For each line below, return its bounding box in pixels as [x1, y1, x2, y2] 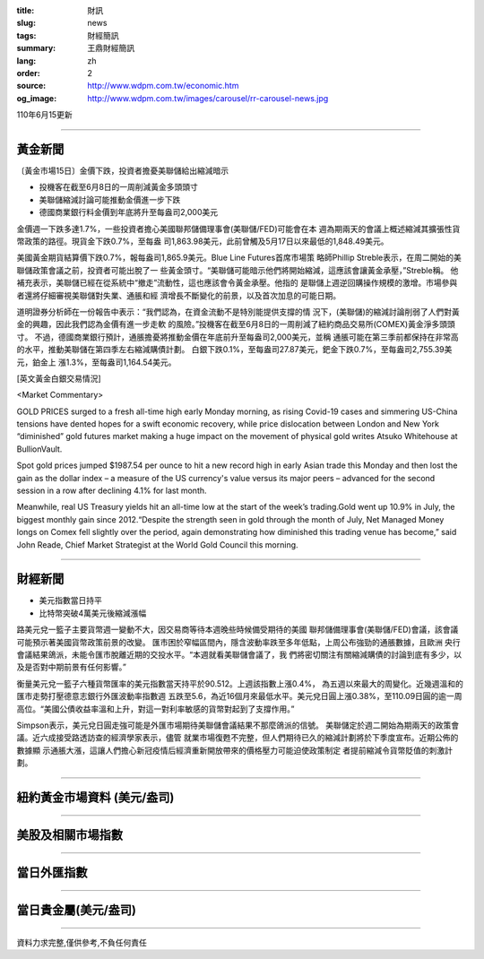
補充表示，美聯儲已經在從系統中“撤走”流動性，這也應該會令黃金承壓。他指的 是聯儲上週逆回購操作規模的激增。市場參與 [16, 278, 458, 289]
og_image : [16, 92, 57, 103]
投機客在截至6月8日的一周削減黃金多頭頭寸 [39, 182, 199, 193]
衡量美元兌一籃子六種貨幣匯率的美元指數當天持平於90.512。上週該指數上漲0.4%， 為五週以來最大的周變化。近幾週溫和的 [16, 678, 463, 689]
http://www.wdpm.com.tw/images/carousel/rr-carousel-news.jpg [87, 92, 329, 103]
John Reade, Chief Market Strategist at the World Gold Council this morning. [16, 539, 299, 550]
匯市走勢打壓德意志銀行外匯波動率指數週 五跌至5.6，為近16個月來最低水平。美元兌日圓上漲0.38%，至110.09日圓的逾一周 [16, 691, 462, 702]
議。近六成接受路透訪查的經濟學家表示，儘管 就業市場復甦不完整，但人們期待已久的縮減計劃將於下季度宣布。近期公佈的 [16, 732, 459, 743]
